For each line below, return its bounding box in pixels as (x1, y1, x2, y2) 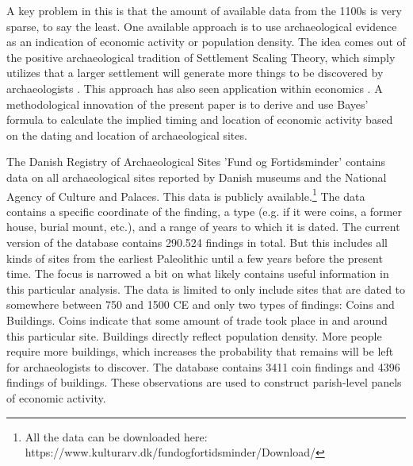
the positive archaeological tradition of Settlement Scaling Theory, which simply (6, 48, 396, 65)
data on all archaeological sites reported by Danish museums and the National (6, 168, 387, 185)
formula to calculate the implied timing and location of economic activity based (6, 111, 393, 128)
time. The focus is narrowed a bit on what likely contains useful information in (6, 265, 389, 282)
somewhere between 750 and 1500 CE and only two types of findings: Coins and (6, 296, 395, 313)
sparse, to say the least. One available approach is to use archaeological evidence (6, 17, 397, 34)
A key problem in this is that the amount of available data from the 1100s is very (6, 2, 402, 18)
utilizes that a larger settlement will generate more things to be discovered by (6, 64, 384, 81)
